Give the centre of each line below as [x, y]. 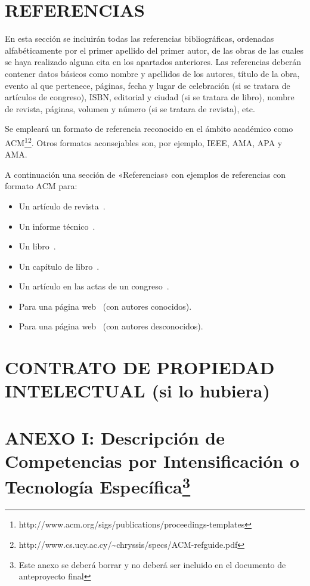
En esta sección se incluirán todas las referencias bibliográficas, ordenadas [139, 38]
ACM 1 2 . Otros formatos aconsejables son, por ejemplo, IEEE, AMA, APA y [144, 141]
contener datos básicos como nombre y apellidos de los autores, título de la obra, [152, 73]
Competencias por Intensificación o [152, 461]
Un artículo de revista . [62, 206]
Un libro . [37, 246]
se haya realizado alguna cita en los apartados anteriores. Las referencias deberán [153, 62]
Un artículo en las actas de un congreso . [94, 286]
